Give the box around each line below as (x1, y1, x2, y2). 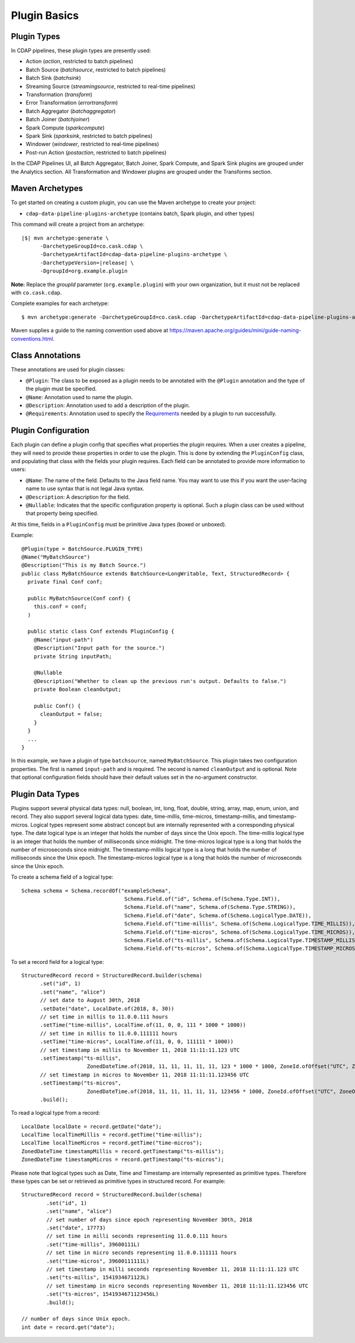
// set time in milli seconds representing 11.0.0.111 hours (46, 1233, 228, 1240)
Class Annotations (11, 351, 81, 361)
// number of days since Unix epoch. (21, 1316, 131, 1322)
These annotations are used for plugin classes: (11, 366, 125, 373)
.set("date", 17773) (46, 1225, 106, 1231)
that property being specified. (25, 510, 99, 517)
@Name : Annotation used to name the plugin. (25, 393, 133, 400)
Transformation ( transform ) (25, 91, 93, 98)
